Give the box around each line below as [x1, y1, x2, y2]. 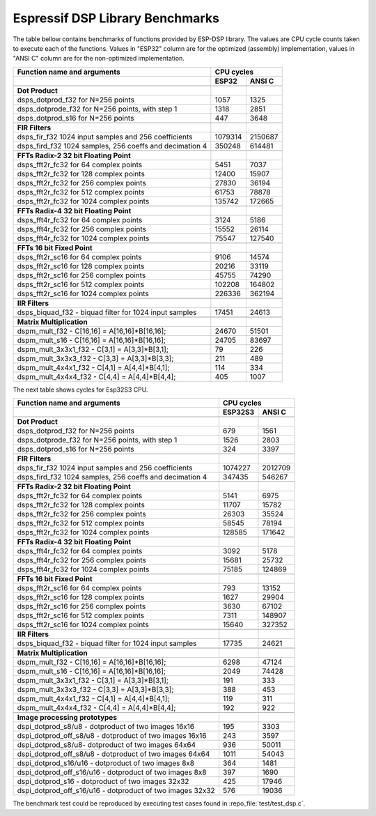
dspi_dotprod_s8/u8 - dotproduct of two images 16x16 [17, 722, 195, 732]
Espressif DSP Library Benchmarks [13, 10, 219, 26]
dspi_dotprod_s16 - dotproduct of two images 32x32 [17, 777, 189, 787]
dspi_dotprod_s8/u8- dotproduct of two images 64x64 [17, 740, 196, 750]
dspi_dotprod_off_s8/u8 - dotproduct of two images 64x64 [17, 749, 210, 759]
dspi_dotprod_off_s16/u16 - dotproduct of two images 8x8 [17, 767, 207, 777]
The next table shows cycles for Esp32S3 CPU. [13, 385, 148, 394]
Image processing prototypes [17, 713, 118, 723]
